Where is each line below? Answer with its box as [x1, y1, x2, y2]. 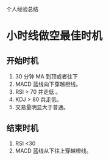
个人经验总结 [6, 6, 38, 12]
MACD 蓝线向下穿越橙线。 [15, 80, 81, 88]
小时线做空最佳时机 [6, 29, 103, 43]
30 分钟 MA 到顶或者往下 [15, 73, 78, 80]
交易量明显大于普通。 [15, 104, 69, 110]
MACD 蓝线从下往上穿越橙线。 [15, 147, 92, 154]
